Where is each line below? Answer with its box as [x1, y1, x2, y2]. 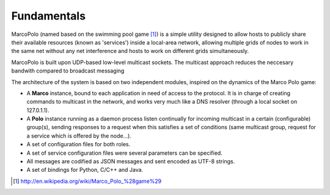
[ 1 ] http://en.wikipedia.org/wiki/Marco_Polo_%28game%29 [13, 177, 162, 185]
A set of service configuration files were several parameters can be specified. [26, 149, 222, 157]
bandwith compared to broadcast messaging [11, 67, 125, 74]
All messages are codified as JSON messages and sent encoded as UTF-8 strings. [26, 158, 235, 165]
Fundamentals [11, 9, 86, 23]
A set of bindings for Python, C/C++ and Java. [26, 166, 144, 174]
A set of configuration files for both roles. [26, 141, 131, 148]
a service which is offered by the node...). [26, 132, 131, 140]
